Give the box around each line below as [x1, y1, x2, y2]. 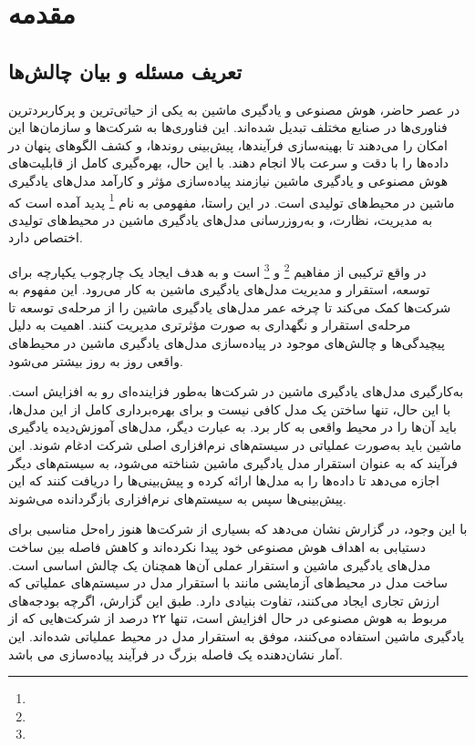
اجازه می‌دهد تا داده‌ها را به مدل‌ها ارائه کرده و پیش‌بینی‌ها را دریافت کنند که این [8, 471, 439, 490]
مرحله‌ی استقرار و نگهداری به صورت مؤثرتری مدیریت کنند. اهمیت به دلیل [8, 315, 411, 334]
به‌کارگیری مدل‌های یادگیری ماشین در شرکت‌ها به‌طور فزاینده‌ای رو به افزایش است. [8, 382, 464, 401]
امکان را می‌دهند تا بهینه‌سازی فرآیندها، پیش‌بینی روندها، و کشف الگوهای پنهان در [8, 135, 448, 154]
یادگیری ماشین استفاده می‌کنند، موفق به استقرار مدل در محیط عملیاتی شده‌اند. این [8, 626, 465, 645]
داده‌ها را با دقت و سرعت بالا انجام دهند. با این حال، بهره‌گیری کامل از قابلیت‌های [8, 153, 449, 172]
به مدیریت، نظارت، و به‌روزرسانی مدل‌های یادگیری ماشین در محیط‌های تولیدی [8, 209, 433, 229]
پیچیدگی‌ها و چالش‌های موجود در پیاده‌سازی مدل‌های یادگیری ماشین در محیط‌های [8, 333, 445, 353]
